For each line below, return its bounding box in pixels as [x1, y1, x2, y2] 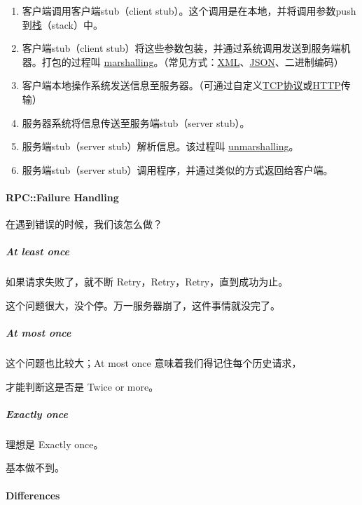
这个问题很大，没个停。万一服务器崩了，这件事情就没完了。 [6, 297, 280, 312]
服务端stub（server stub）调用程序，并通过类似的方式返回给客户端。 [22, 162, 333, 177]
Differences [6, 487, 60, 502]
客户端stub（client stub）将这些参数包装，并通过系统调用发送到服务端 [22, 41, 341, 55]
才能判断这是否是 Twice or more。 [6, 379, 159, 393]
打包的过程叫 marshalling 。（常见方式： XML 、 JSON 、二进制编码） [41, 54, 344, 69]
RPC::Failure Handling [6, 189, 119, 204]
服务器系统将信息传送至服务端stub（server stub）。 [22, 115, 250, 130]
